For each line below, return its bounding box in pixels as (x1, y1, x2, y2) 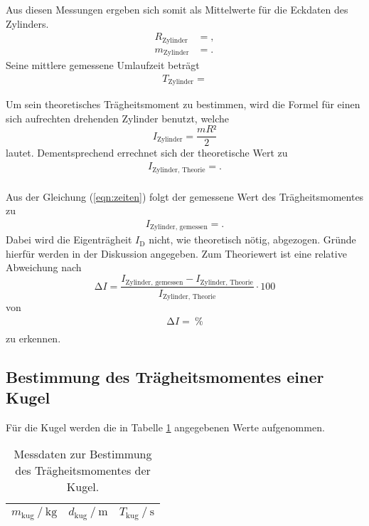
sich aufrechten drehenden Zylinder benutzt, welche (6, 110, 230, 125)
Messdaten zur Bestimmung (14, 446, 152, 463)
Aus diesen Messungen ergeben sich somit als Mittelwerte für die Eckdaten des (6, 2, 348, 16)
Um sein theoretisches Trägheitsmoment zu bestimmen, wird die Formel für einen (6, 97, 360, 112)
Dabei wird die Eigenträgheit (6, 232, 132, 247)
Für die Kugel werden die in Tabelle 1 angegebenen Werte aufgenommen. (6, 419, 325, 434)
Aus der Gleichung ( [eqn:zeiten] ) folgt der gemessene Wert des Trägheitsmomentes (6, 189, 364, 204)
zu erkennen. (6, 330, 61, 345)
